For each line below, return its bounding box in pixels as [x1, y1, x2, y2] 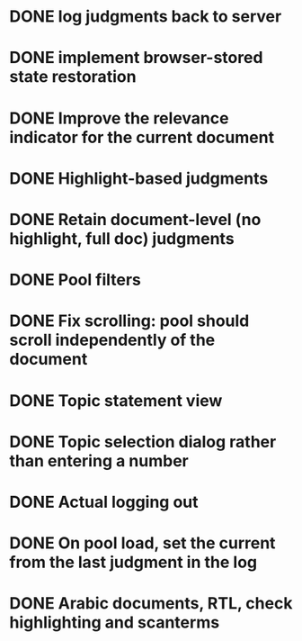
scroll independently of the [9, 330, 216, 350]
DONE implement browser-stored [9, 48, 263, 68]
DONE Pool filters [9, 270, 141, 290]
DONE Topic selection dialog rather [9, 431, 277, 452]
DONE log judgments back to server [9, 6, 282, 27]
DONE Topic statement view [9, 390, 223, 411]
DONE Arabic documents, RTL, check [9, 593, 293, 614]
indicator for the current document [9, 127, 275, 148]
